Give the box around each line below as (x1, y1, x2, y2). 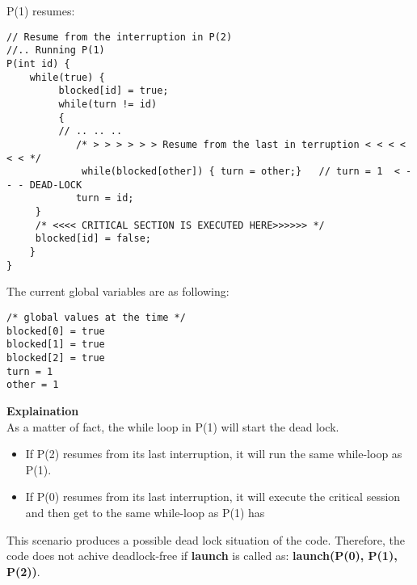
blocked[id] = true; (58, 85, 169, 97)
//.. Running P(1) (6, 44, 105, 57)
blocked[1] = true (6, 339, 105, 351)
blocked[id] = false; (35, 233, 151, 245)
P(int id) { (6, 57, 70, 69)
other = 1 (6, 379, 59, 391)
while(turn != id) (58, 98, 158, 110)
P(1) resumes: (6, 2, 75, 19)
